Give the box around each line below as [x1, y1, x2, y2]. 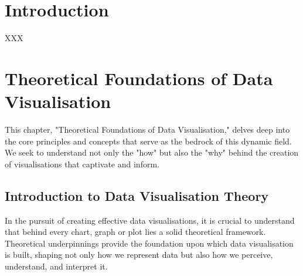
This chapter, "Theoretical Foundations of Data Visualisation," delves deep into [5, 123, 290, 136]
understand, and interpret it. [5, 260, 108, 272]
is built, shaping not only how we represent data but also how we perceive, [5, 248, 273, 261]
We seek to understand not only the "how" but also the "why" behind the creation [5, 146, 299, 159]
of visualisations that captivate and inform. [5, 157, 159, 170]
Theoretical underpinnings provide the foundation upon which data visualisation [5, 237, 294, 249]
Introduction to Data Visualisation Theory [5, 186, 269, 204]
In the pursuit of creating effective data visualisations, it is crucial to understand [5, 214, 295, 226]
